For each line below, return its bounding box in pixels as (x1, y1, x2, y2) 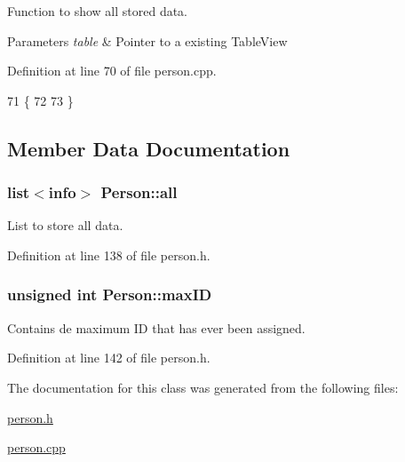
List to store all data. (7, 216, 123, 235)
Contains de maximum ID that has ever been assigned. (7, 318, 306, 337)
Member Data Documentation (7, 134, 290, 162)
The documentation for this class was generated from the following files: (7, 378, 399, 396)
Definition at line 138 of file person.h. (7, 245, 210, 264)
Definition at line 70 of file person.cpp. (7, 61, 217, 80)
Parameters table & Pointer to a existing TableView (7, 31, 288, 50)
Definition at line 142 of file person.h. (7, 348, 210, 367)
